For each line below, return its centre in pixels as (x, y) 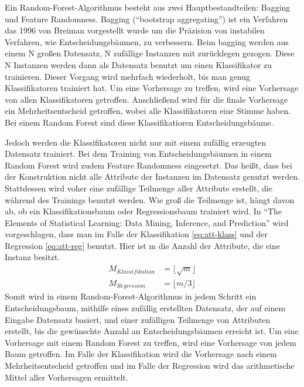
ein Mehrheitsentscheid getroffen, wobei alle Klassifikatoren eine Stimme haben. (148, 111)
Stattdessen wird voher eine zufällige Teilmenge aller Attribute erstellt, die (139, 188)
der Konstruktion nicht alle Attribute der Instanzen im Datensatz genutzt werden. (152, 176)
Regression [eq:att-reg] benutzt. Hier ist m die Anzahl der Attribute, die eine (142, 245)
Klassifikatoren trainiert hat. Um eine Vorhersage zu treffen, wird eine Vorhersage (152, 88)
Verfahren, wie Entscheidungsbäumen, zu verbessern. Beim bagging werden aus (147, 41)
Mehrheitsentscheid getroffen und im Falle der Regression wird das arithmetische (150, 365)
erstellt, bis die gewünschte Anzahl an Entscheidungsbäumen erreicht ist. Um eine (152, 331)
